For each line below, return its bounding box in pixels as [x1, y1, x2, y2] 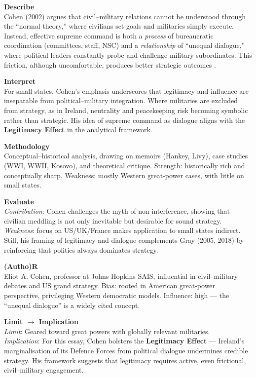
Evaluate [4, 196, 34, 206]
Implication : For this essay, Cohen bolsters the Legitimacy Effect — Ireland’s [4, 336, 245, 346]
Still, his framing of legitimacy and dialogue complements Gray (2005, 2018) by [4, 235, 244, 245]
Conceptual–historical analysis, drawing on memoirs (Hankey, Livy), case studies [4, 151, 248, 161]
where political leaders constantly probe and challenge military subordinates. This [4, 49, 252, 60]
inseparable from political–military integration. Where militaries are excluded [4, 95, 238, 106]
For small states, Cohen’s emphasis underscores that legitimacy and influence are [4, 85, 249, 96]
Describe [4, 1, 35, 11]
